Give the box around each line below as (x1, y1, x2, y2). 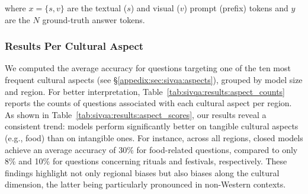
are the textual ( (67, 2, 127, 14)
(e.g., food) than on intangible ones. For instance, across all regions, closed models (5, 131, 303, 144)
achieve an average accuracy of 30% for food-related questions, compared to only (5, 143, 298, 155)
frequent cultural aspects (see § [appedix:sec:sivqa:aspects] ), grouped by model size (5, 74, 303, 85)
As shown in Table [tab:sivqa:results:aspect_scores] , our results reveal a (5, 108, 267, 120)
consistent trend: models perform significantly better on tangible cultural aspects (5, 120, 299, 132)
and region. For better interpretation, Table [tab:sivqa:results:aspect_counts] (5, 85, 285, 97)
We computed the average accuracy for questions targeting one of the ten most (5, 62, 291, 74)
